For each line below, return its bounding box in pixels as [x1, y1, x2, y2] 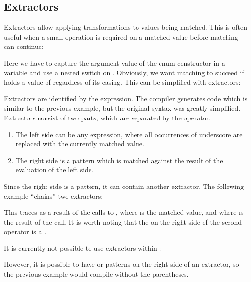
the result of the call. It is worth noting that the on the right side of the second [4, 216, 242, 227]
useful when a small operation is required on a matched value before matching [4, 31, 238, 42]
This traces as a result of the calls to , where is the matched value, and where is [4, 207, 244, 217]
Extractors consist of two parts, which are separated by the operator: [4, 112, 211, 122]
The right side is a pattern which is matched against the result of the [15, 155, 223, 165]
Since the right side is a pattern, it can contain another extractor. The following [4, 181, 244, 191]
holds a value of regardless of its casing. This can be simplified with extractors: [4, 77, 241, 87]
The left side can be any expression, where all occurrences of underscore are [15, 129, 243, 139]
